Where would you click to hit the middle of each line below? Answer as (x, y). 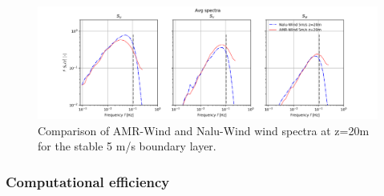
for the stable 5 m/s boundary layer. (127, 146)
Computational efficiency (88, 181)
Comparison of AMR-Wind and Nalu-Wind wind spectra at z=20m (204, 130)
